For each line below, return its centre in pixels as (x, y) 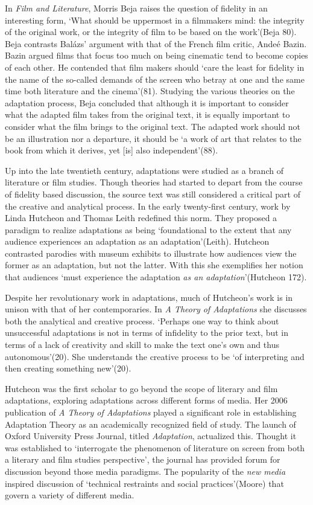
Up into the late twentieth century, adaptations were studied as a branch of (144, 170)
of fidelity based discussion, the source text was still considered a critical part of (153, 194)
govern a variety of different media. (70, 495)
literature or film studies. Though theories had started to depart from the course (154, 182)
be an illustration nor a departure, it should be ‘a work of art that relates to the (153, 138)
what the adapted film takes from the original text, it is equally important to (147, 114)
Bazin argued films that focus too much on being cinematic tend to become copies (156, 55)
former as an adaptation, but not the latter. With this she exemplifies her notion (154, 265)
